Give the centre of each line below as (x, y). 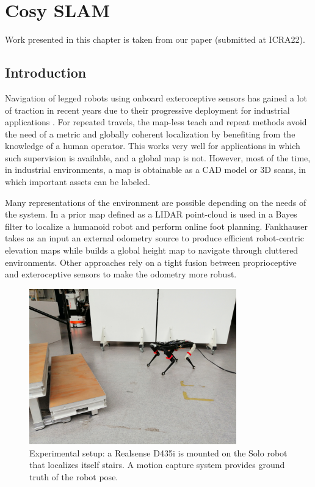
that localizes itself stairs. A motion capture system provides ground (157, 465)
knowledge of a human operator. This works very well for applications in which (153, 146)
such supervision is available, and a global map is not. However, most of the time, (158, 157)
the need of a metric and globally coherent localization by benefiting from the (150, 134)
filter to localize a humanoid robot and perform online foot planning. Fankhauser (157, 226)
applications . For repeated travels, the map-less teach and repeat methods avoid (156, 122)
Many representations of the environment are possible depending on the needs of (156, 202)
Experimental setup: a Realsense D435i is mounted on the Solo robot (158, 452)
